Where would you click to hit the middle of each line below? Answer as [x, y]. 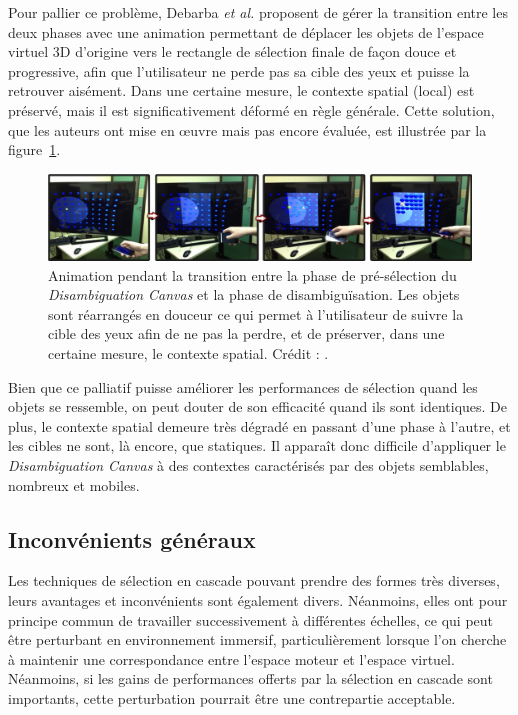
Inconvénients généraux [132, 538]
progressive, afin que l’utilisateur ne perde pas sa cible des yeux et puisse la [239, 70]
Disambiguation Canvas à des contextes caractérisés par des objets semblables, [248, 465]
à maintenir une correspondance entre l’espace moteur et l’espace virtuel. [231, 658]
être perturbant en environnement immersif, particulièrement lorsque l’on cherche [257, 639]
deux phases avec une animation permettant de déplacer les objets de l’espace [246, 31]
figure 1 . [34, 149]
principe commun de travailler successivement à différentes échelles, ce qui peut [251, 619]
